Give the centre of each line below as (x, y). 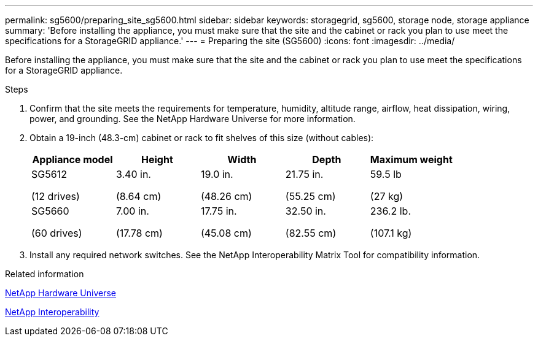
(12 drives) (56, 196)
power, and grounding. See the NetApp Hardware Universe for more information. (193, 119)
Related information (45, 274)
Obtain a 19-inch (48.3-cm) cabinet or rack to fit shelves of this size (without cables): (202, 138)
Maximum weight (411, 159)
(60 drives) (57, 233)
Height (157, 159)
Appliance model (72, 159)
